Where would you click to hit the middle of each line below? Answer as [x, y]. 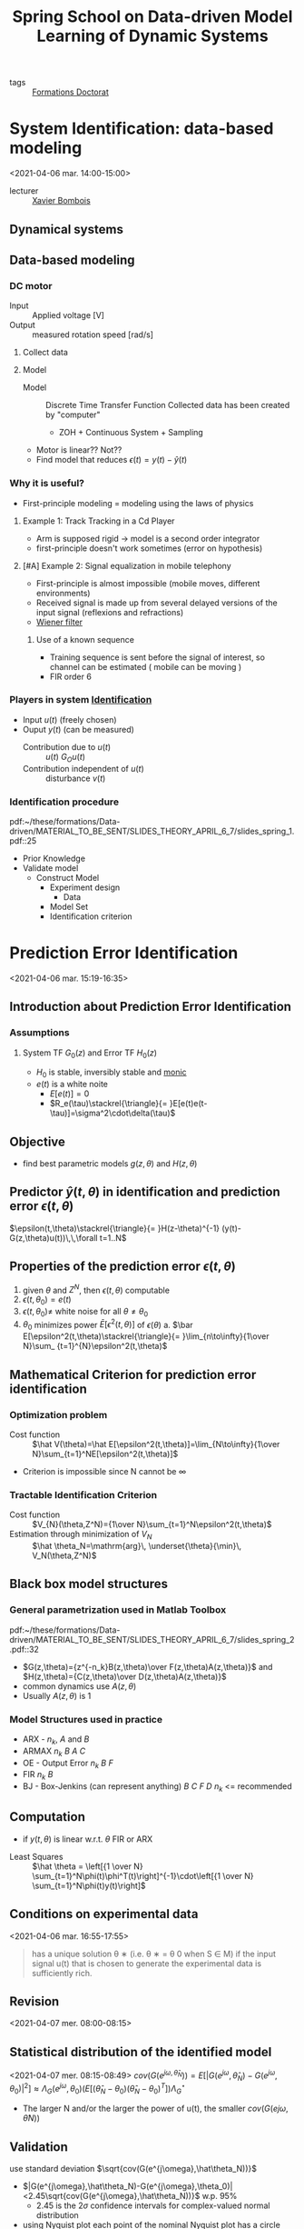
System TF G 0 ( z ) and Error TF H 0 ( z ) [89, 1054]
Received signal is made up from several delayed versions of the [157, 603]
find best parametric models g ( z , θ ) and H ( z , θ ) [110, 1163]
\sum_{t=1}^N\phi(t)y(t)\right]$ [89, 1885]
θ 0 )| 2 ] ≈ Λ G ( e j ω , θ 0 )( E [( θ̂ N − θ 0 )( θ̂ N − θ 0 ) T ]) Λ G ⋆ [98, 2089]
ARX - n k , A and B [56, 1740]
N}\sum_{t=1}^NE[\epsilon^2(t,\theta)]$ [105, 1454]
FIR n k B [38, 1776]
